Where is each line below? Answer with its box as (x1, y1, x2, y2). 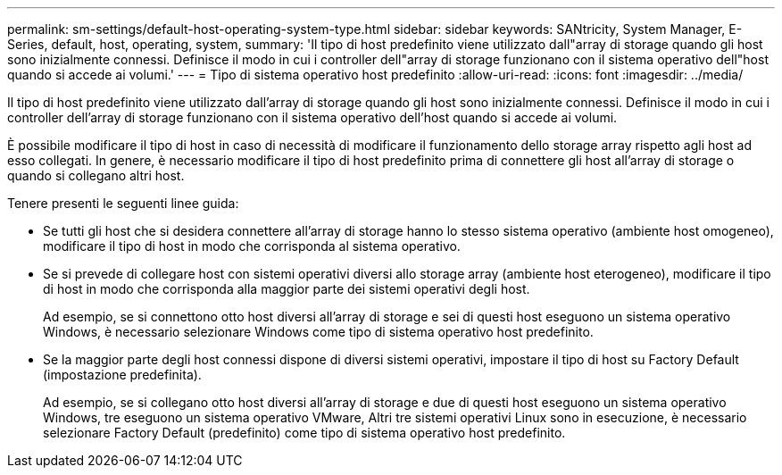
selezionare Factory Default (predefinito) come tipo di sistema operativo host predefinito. (43, 425, 566, 440)
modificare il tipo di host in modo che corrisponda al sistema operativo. (43, 238, 461, 254)
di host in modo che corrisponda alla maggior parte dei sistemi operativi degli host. (43, 281, 530, 296)
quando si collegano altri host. (7, 168, 185, 183)
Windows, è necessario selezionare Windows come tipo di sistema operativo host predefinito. (43, 324, 594, 339)
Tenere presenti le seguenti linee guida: (7, 196, 239, 211)
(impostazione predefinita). (43, 367, 202, 382)
